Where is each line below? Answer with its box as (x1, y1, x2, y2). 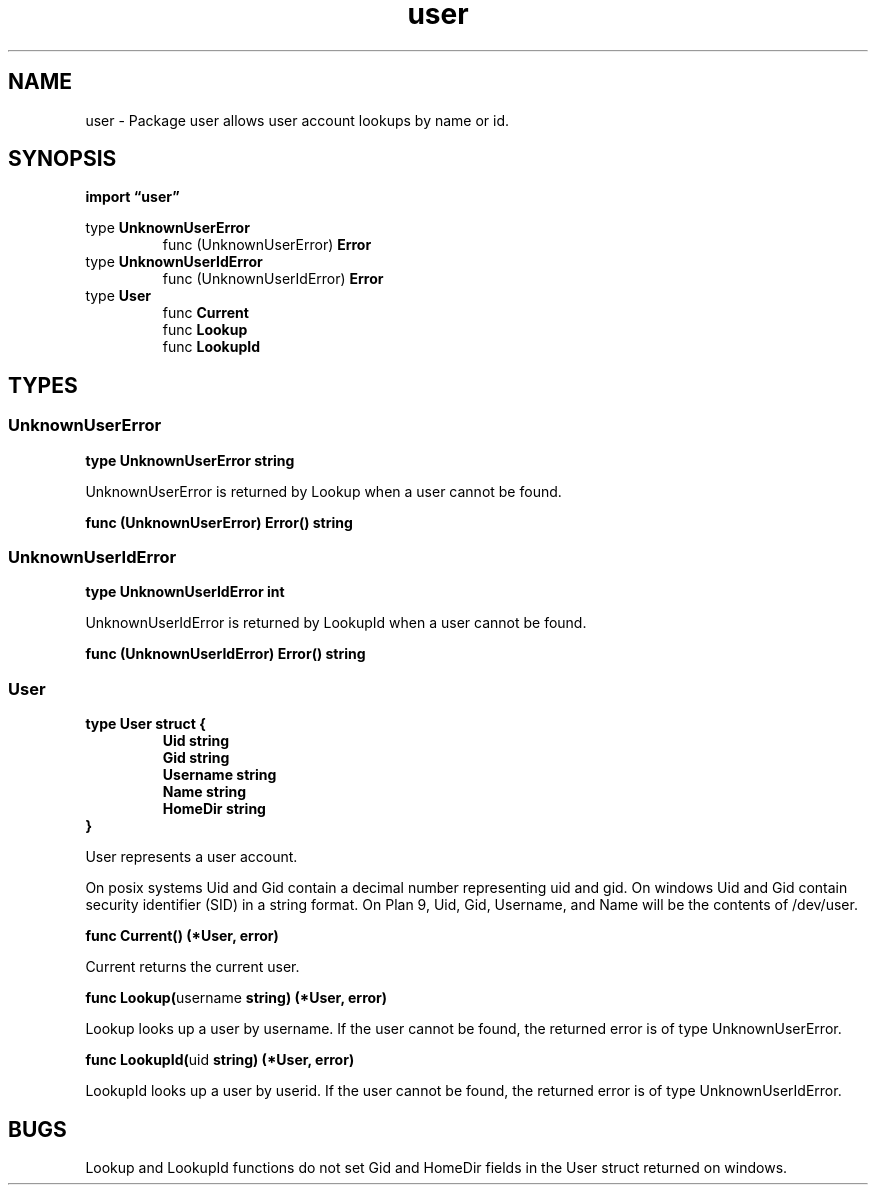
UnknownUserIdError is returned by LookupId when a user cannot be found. (85, 614, 587, 632)
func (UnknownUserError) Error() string (85, 513, 353, 531)
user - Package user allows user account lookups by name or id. (85, 111, 510, 129)
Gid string (162, 749, 230, 767)
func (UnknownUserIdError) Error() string (85, 645, 366, 663)
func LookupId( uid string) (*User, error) (85, 1051, 355, 1069)
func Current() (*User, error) (85, 927, 279, 945)
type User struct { (85, 715, 206, 733)
